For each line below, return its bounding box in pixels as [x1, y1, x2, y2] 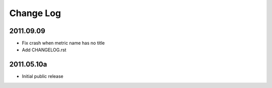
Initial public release [22, 73, 64, 79]
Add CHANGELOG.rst [22, 47, 66, 53]
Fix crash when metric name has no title [22, 40, 105, 46]
